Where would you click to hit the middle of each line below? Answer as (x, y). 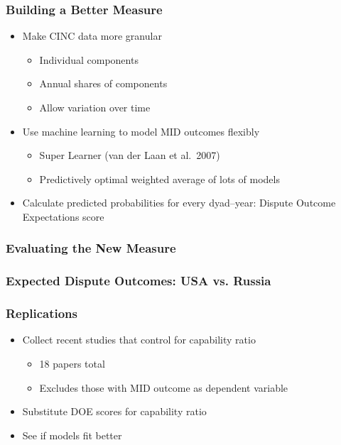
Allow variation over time (95, 107)
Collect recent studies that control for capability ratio (139, 340)
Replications (42, 313)
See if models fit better (72, 435)
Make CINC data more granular (92, 36)
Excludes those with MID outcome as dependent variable (164, 387)
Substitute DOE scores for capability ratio (114, 411)
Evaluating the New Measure (91, 248)
